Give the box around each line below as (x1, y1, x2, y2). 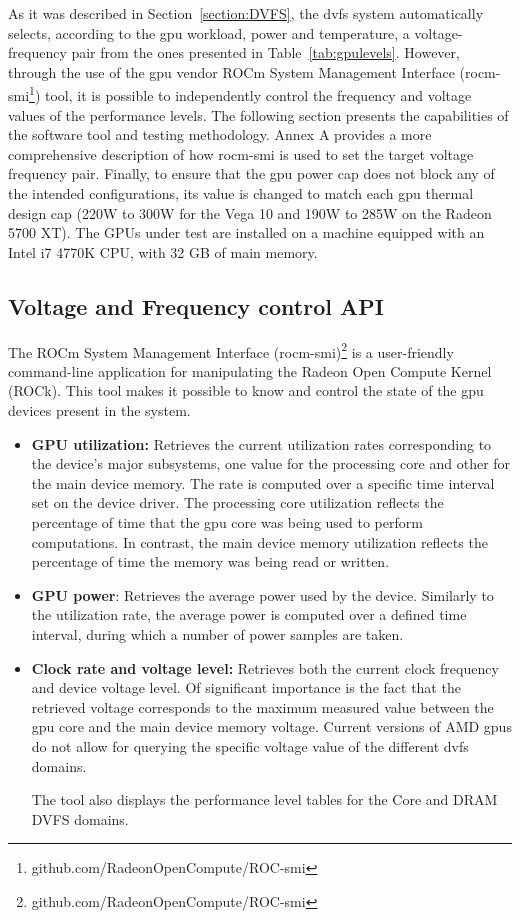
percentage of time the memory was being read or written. (31, 551, 390, 572)
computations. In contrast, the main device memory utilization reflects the (31, 531, 488, 552)
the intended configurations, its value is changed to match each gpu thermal (8, 183, 474, 203)
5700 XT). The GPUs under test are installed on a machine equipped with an (8, 222, 485, 243)
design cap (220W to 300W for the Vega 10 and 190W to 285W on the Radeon (8, 202, 492, 223)
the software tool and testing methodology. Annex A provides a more (8, 124, 432, 145)
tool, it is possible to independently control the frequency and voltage (45, 85, 472, 106)
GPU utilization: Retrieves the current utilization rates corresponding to (31, 433, 492, 454)
